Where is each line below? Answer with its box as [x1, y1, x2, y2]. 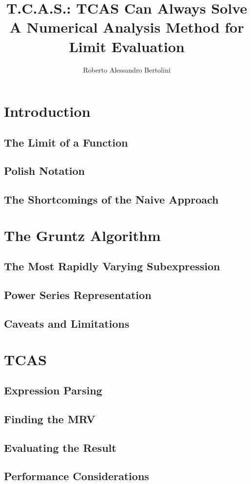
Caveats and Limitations [4, 316, 130, 331]
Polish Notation [4, 163, 85, 178]
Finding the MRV [4, 411, 96, 426]
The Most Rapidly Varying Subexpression [4, 259, 220, 274]
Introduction [4, 101, 91, 121]
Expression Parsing [4, 383, 102, 398]
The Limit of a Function [4, 134, 128, 149]
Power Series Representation [4, 287, 152, 302]
